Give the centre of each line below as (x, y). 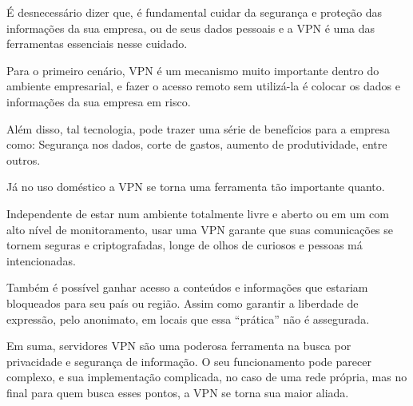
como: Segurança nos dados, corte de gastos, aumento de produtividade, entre (197, 144)
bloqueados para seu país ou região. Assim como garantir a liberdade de (183, 303)
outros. (24, 159)
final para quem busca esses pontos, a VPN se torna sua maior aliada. (178, 392)
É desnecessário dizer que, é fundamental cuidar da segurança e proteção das (195, 12)
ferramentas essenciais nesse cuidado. (97, 44)
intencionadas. (41, 260)
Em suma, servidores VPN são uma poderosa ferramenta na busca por (179, 346)
